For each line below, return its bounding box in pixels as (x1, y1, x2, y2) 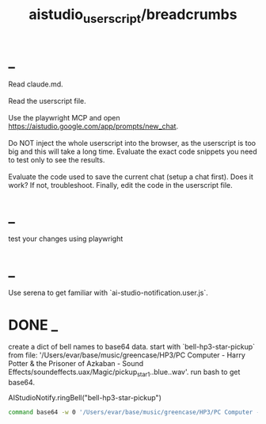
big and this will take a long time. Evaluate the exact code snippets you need (8, 147, 257, 156)
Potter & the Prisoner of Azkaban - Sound (8, 359, 144, 369)
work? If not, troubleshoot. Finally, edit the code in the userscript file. (8, 180, 234, 189)
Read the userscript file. (8, 96, 86, 105)
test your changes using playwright (8, 234, 123, 243)
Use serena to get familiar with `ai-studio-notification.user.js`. (8, 288, 208, 298)
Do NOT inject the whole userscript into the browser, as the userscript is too (8, 138, 256, 147)
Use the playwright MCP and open (8, 113, 120, 122)
